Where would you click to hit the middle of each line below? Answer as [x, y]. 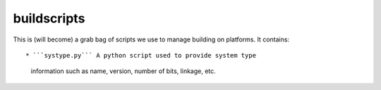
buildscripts [49, 18]
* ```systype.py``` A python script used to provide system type [141, 55]
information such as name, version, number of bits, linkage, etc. [123, 71]
